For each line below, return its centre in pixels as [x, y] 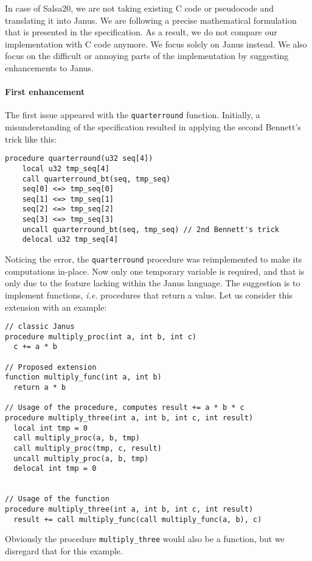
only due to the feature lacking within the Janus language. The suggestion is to [153, 283]
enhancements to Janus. [49, 67]
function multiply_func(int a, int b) [83, 377]
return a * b [40, 388]
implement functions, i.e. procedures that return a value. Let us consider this [149, 295]
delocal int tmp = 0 [55, 469]
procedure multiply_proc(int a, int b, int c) [101, 337]
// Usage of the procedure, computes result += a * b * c [125, 408]
